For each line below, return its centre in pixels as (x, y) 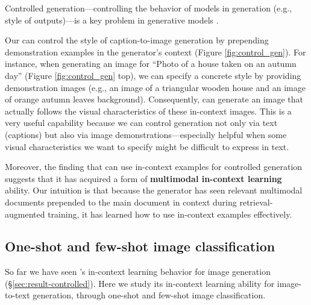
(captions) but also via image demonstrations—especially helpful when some (146, 134)
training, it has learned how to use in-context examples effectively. (170, 214)
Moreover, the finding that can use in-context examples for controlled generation (154, 167)
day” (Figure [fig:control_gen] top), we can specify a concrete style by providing (153, 75)
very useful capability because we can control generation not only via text (141, 123)
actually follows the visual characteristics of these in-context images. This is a (148, 111)
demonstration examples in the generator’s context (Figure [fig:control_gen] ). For (155, 52)
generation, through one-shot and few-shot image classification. (149, 295)
